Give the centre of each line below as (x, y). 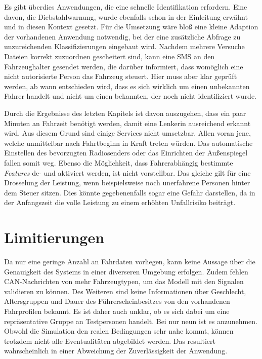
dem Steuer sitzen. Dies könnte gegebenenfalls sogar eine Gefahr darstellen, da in (130, 192)
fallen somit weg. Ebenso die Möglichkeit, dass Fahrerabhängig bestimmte (119, 162)
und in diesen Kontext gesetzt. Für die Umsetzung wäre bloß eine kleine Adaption (131, 27)
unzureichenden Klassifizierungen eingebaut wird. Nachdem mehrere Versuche (124, 46)
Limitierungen (54, 237)
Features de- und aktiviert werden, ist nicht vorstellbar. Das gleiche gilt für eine (127, 172)
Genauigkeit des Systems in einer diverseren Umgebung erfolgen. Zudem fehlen (126, 271)
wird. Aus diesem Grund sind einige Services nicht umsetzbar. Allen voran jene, (127, 133)
